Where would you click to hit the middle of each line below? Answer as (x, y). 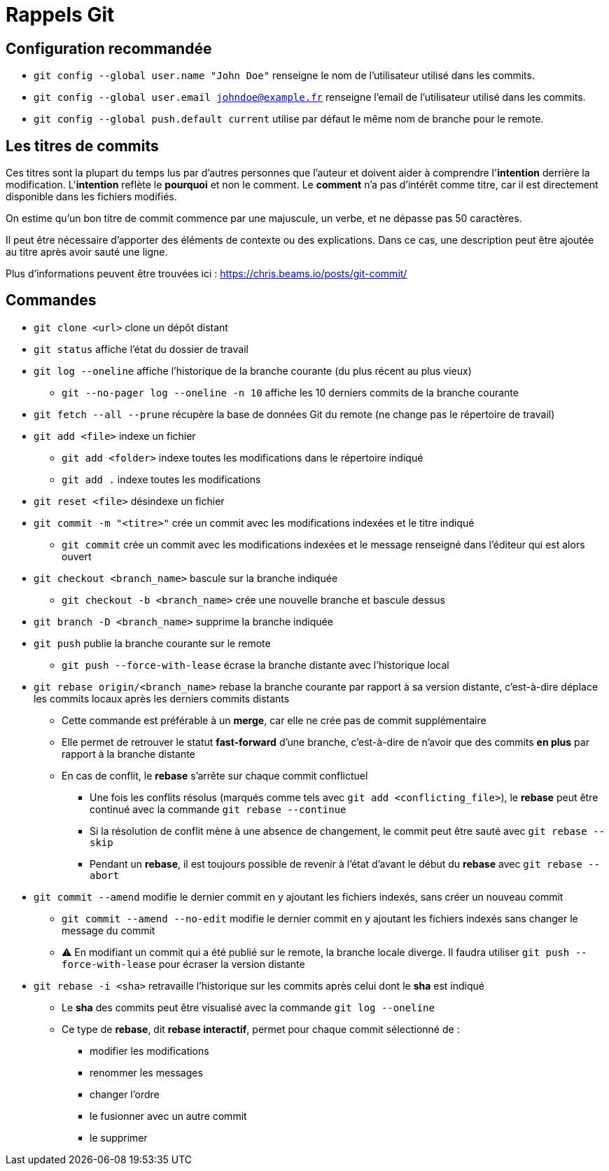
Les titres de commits (82, 146)
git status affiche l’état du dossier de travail (141, 349)
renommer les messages (146, 1072)
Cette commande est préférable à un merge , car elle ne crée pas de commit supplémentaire (274, 720)
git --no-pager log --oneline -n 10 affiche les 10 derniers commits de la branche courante (290, 392)
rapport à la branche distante (128, 754)
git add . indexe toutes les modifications (161, 479)
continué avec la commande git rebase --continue (218, 809)
